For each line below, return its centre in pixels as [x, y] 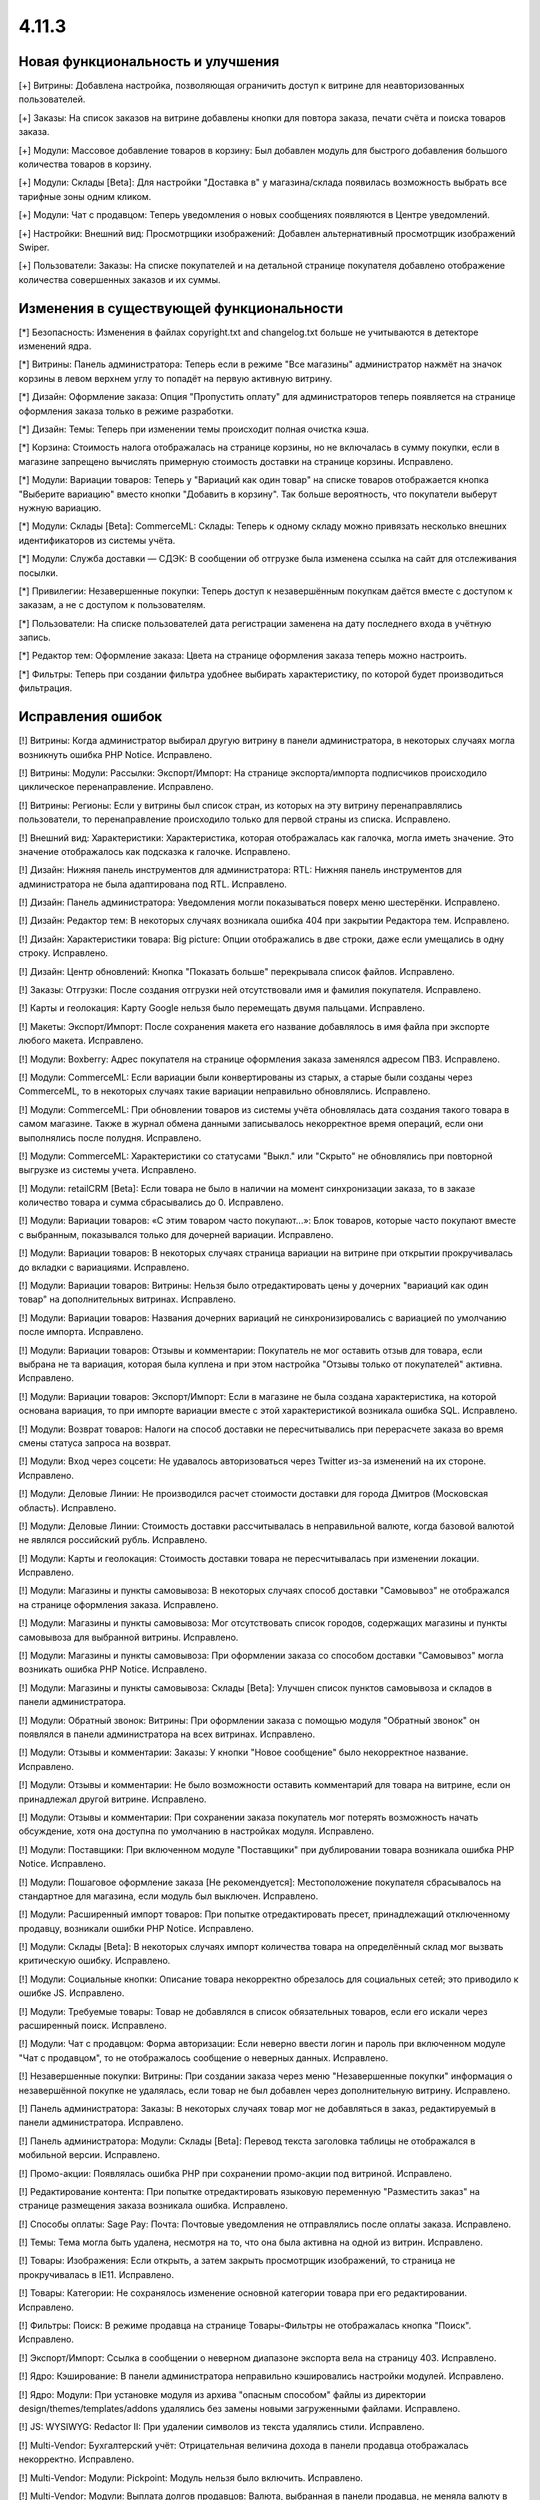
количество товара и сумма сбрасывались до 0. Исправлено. [151, 1202]
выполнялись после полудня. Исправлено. [110, 1137]
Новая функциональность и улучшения [149, 61]
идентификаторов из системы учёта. [97, 540]
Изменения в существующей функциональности [181, 308]
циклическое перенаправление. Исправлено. [116, 787]
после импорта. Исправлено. [81, 1332]
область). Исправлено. [67, 1507]
